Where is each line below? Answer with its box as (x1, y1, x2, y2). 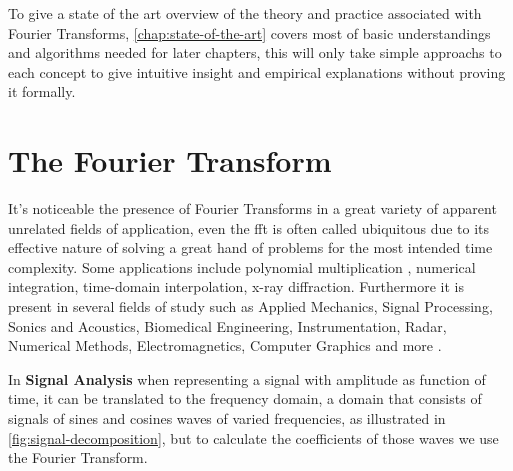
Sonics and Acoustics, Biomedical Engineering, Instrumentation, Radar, (8, 315, 447, 336)
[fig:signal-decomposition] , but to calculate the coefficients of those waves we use (8, 427, 499, 448)
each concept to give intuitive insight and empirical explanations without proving (8, 61, 506, 82)
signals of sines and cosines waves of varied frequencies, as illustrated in (8, 408, 446, 429)
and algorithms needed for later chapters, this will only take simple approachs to (8, 42, 502, 63)
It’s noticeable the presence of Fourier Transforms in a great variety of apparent (8, 198, 497, 219)
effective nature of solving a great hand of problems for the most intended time (8, 237, 493, 258)
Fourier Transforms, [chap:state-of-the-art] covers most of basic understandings (8, 22, 491, 43)
